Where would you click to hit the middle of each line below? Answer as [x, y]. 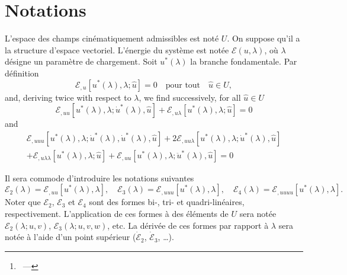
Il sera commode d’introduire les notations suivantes [99, 178]
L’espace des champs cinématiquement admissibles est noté [112, 38]
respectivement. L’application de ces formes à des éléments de [117, 213]
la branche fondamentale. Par [244, 61]
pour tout [183, 85]
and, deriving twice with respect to [68, 97]
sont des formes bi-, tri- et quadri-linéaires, [167, 202]
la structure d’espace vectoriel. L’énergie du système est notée [117, 49]
